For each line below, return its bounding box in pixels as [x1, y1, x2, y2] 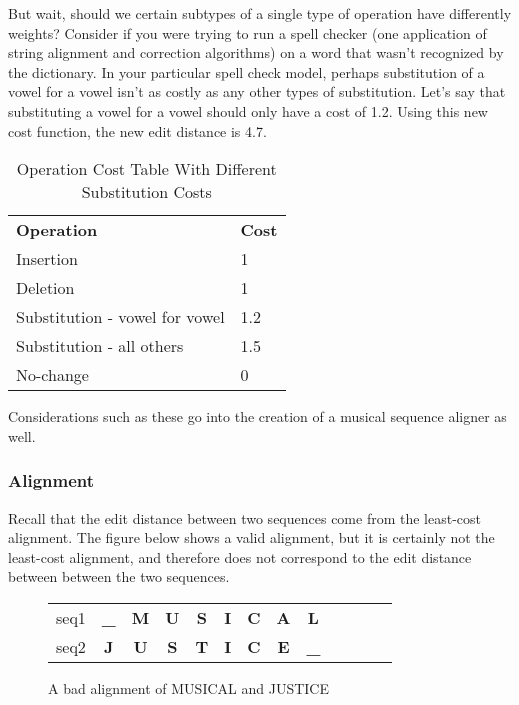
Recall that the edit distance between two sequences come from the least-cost [8, 507, 482, 528]
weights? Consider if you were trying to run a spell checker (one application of [8, 22, 487, 43]
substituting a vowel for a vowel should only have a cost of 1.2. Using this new [8, 100, 488, 121]
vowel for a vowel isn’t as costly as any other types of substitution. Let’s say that [8, 81, 506, 102]
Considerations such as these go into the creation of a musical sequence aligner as [8, 406, 507, 427]
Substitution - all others [16, 334, 184, 358]
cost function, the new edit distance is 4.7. [8, 120, 267, 141]
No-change [16, 363, 89, 387]
